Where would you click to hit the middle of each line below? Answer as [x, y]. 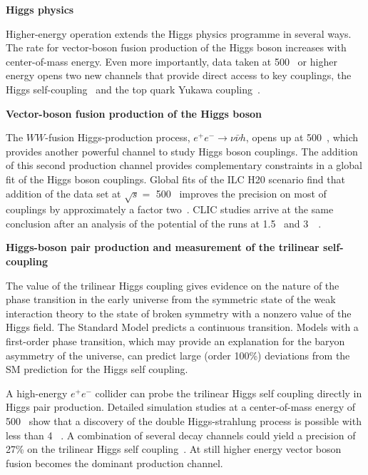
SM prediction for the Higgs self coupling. [97, 369]
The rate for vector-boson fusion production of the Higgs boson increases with [176, 47]
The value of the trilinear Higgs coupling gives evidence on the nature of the [173, 285]
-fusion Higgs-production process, [118, 137]
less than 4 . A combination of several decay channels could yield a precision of [181, 435]
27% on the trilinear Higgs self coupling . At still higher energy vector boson [174, 449]
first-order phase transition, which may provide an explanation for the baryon [175, 341]
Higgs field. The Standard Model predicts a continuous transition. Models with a [182, 327]
